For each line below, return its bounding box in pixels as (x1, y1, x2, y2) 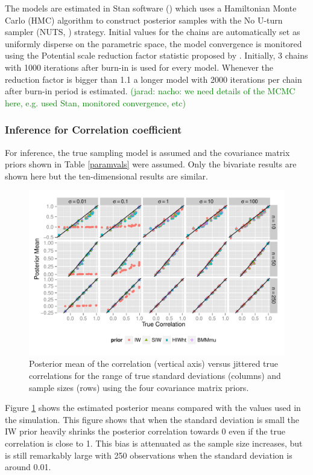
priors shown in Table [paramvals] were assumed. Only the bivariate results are (5, 158, 297, 170)
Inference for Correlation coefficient (5, 122, 182, 137)
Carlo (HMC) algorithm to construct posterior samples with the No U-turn (5, 13, 283, 26)
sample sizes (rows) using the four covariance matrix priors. (29, 381, 249, 393)
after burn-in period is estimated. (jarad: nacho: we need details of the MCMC (5, 85, 296, 97)
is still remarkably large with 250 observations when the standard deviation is (5, 448, 292, 461)
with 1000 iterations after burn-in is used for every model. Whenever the (5, 60, 273, 73)
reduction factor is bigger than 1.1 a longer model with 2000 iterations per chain (5, 73, 302, 85)
